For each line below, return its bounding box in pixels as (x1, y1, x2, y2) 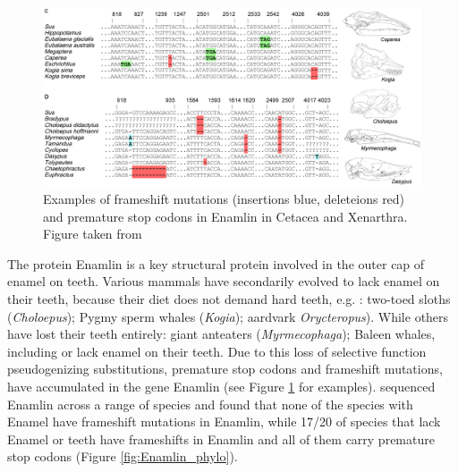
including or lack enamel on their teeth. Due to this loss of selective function (7, 341, 427, 360)
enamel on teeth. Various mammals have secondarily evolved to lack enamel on (7, 272, 440, 291)
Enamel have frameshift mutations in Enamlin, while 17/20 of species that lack (7, 412, 441, 431)
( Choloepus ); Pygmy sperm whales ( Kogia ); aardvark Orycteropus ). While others (7, 307, 449, 325)
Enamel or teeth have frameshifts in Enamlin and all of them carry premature (7, 429, 435, 448)
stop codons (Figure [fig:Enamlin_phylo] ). (7, 447, 238, 466)
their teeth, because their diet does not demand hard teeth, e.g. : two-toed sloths (7, 289, 451, 308)
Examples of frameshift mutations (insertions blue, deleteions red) (43, 190, 405, 207)
